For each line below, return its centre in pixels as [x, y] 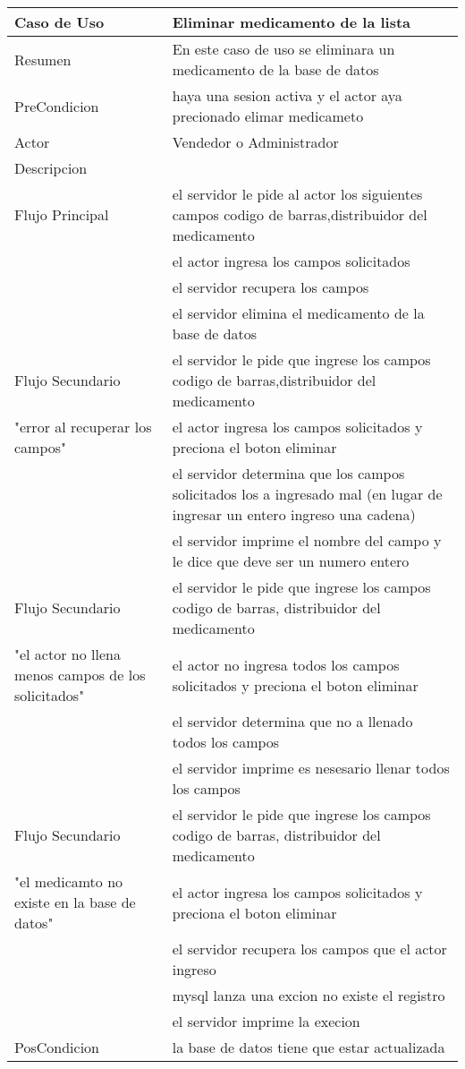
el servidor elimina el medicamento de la [298, 313]
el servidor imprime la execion [266, 1021]
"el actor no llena [68, 654]
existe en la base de [75, 902]
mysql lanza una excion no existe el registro [309, 995]
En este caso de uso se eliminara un [283, 49]
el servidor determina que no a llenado [292, 721]
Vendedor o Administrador [255, 142]
